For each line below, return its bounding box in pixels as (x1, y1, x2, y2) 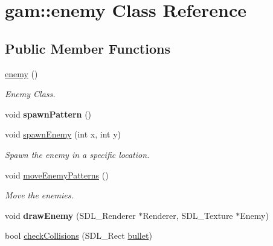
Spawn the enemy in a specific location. (5, 148, 150, 160)
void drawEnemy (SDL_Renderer (5, 209, 136, 221)
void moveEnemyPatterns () (5, 168, 109, 181)
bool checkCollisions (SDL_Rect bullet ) (5, 229, 152, 242)
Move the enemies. (5, 189, 74, 201)
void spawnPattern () (5, 107, 92, 120)
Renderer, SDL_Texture (143, 209, 233, 221)
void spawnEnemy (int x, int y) (5, 128, 121, 140)
